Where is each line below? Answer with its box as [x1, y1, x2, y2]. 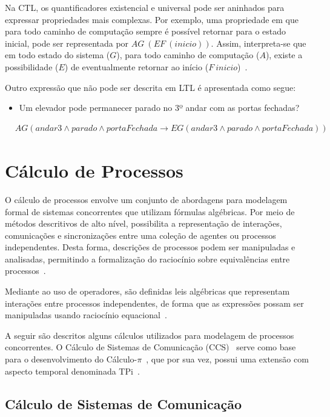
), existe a [265, 48, 303, 61]
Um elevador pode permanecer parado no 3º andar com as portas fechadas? [19, 101, 300, 114]
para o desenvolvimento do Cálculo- [5, 353, 137, 365]
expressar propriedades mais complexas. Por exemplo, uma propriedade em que [5, 13, 299, 25]
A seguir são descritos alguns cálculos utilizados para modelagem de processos [5, 329, 294, 341]
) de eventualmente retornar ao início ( [64, 60, 209, 73]
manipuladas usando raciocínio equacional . [5, 309, 167, 321]
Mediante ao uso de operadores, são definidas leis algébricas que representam [5, 285, 290, 298]
